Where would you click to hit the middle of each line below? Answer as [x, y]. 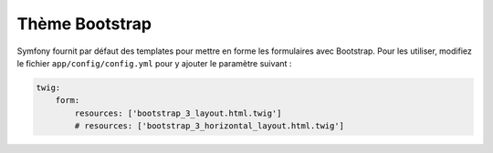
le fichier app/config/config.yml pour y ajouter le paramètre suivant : [154, 63]
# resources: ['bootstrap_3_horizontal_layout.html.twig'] [210, 126]
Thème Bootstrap [84, 24]
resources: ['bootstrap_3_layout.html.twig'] [178, 113]
